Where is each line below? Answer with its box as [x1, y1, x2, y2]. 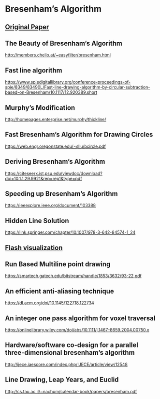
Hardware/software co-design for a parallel [5, 341, 139, 349]
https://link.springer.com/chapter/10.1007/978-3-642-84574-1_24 [5, 229, 136, 235]
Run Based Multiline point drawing [5, 260, 111, 268]
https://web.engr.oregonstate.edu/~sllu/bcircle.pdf [5, 143, 106, 149]
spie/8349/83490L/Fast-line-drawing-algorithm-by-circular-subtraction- [5, 84, 150, 90]
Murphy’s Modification [5, 104, 75, 112]
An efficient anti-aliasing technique [5, 287, 115, 295]
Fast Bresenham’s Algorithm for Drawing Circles [5, 130, 153, 139]
